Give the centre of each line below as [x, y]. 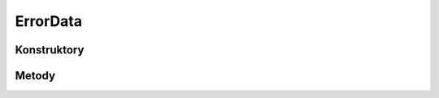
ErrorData [49, 21]
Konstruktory [50, 50]
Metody [35, 76]
